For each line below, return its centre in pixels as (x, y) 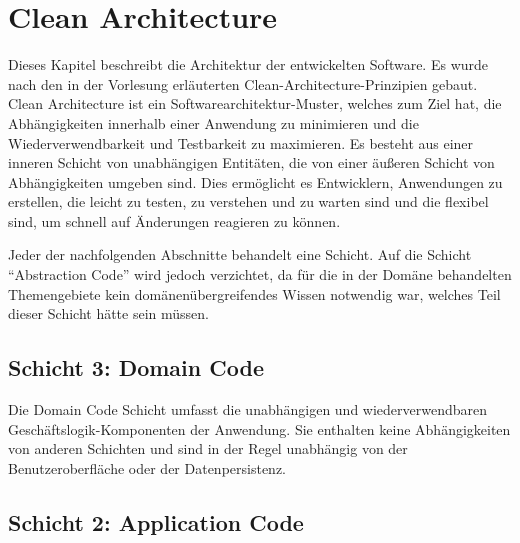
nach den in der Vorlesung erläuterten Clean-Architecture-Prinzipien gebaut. (243, 83)
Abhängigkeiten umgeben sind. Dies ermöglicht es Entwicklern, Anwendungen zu (255, 181)
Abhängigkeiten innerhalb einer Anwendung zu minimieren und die (213, 122)
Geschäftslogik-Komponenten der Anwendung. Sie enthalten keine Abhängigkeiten (259, 428)
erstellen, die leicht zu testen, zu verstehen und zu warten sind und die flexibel (248, 201)
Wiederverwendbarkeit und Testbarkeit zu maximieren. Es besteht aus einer (241, 142)
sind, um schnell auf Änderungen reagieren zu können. (174, 220)
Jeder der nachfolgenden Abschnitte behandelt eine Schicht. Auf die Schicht (240, 254)
